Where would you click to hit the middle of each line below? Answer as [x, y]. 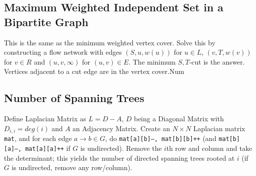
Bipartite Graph [46, 21]
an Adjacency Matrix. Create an [121, 128]
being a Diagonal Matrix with [179, 119]
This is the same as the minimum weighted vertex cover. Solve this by [110, 42]
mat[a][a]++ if [48, 148]
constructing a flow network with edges [63, 52]
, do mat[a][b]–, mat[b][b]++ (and [161, 138]
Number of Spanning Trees [74, 98]
